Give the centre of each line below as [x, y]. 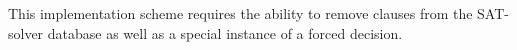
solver [26, 32]
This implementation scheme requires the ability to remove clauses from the [240, 13]
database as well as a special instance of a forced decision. [225, 32]
